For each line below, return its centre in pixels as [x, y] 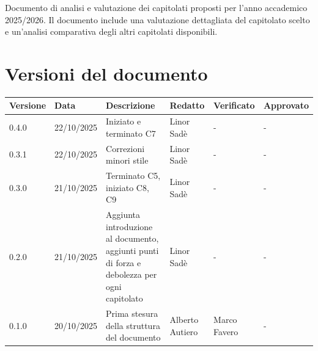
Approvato [286, 105]
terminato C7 [131, 133]
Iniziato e [124, 121]
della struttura [133, 325]
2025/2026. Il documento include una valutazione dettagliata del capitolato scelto [157, 19]
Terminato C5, [133, 175]
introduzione [129, 226]
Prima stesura [132, 313]
